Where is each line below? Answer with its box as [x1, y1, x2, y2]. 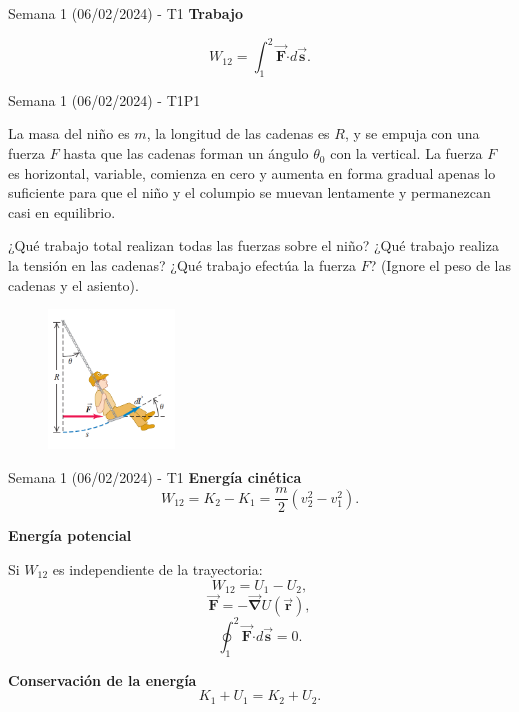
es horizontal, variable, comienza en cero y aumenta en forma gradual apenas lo [8, 162, 496, 183]
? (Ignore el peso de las [369, 255, 511, 276]
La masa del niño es [8, 123, 130, 144]
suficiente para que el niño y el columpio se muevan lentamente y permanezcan [8, 182, 491, 203]
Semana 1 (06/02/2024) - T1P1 [8, 89, 201, 110]
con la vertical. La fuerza [330, 143, 483, 164]
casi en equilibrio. [8, 201, 116, 222]
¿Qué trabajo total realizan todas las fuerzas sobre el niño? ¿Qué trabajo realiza [8, 235, 499, 256]
